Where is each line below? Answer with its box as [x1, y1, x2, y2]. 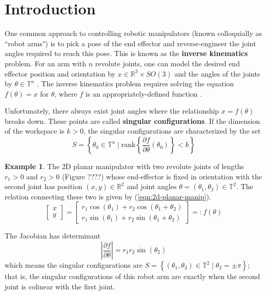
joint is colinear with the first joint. [5, 281, 115, 291]
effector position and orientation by [5, 68, 116, 79]
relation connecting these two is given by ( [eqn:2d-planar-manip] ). [5, 191, 211, 201]
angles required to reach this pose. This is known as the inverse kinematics [5, 48, 248, 59]
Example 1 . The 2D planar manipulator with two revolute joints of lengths [5, 161, 244, 172]
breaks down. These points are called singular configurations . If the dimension [5, 115, 260, 126]
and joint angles [127, 181, 177, 192]
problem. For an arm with [5, 58, 86, 68]
